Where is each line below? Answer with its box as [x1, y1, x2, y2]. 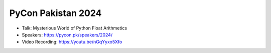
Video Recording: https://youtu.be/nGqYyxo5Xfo [22, 39, 122, 45]
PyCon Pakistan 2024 [9, 7, 102, 18]
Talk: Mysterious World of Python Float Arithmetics [22, 25, 127, 31]
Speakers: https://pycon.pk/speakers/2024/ [22, 31, 113, 37]
